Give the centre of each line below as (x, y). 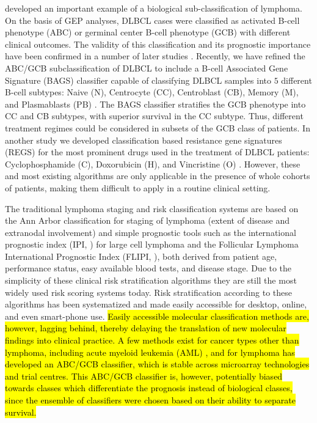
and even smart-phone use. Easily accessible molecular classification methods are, (157, 316)
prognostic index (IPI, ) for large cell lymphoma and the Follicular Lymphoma (152, 244)
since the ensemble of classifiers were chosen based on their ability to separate (150, 400)
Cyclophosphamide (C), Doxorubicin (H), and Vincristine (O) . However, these (153, 164)
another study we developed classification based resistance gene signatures (144, 140)
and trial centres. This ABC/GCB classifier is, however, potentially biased (144, 376)
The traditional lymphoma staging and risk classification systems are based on (152, 208)
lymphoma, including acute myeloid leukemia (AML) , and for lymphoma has (150, 352)
